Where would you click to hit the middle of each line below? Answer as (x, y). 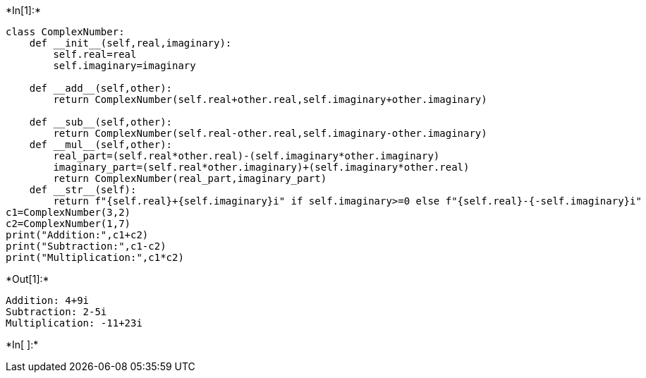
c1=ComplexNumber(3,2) (68, 212)
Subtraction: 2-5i (56, 312)
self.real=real (95, 54)
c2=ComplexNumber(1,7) (68, 224)
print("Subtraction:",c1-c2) (86, 246)
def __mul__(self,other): (101, 145)
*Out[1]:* (28, 279)
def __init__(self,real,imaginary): (130, 43)
